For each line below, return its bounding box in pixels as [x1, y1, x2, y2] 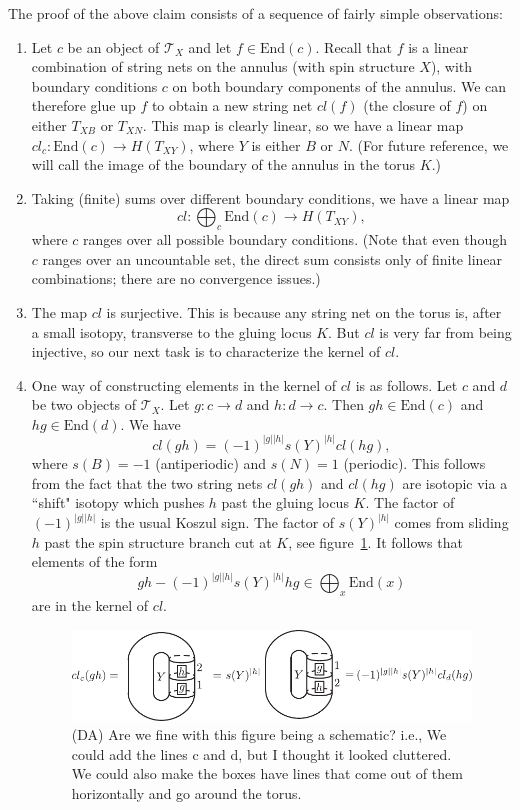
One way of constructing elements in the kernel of [31, 374, 337, 395]
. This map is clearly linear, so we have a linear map [142, 114, 464, 135]
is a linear [408, 36, 469, 57]
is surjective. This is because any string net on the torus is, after [106, 301, 502, 322]
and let [188, 36, 232, 57]
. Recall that [315, 36, 392, 57]
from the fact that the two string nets [31, 472, 263, 493]
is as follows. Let [355, 374, 458, 395]
